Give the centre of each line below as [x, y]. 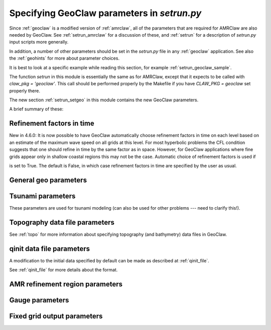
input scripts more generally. [39, 42]
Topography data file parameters [62, 222]
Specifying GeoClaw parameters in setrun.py [105, 13]
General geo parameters [48, 180]
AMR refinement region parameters [66, 284]
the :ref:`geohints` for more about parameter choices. [64, 58]
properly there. [25, 91]
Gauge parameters [39, 300]
